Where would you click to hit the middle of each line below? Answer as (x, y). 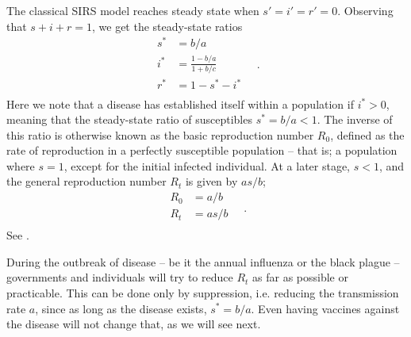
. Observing (365, 10)
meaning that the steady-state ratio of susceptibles (129, 119)
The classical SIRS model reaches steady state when (133, 10)
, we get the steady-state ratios (167, 26)
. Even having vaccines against (325, 308)
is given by (211, 181)
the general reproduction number (86, 181)
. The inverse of (355, 119)
